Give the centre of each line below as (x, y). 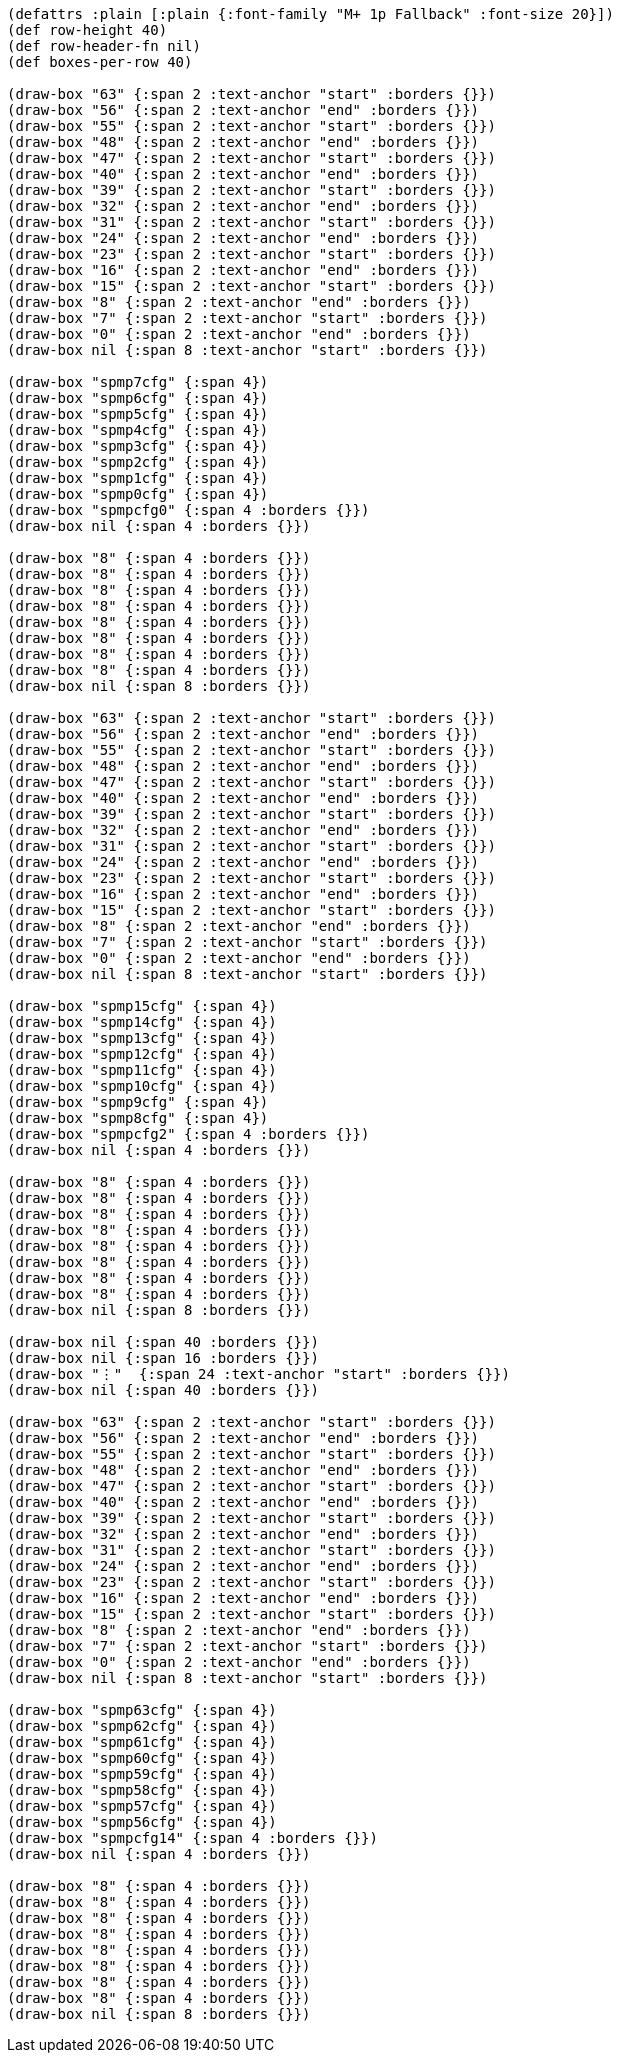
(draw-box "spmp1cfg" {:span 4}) (138, 478)
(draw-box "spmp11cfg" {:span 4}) (142, 1070)
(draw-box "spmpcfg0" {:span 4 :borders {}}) (188, 510)
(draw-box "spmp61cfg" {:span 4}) (142, 1742)
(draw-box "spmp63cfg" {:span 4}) (142, 1710)
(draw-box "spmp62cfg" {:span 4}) (142, 1726)
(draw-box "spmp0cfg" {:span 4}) (138, 494)
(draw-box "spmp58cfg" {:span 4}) (142, 1790)
